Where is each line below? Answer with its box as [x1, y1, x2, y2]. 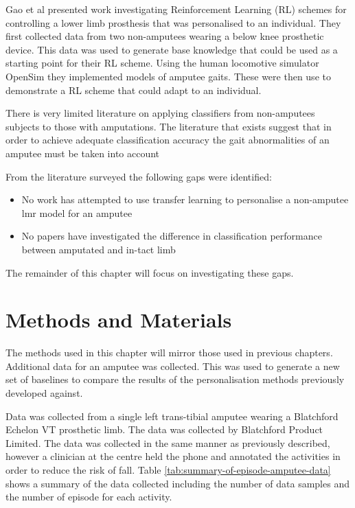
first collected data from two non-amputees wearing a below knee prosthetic [5, 29, 324, 43]
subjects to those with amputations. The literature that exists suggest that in [5, 119, 332, 133]
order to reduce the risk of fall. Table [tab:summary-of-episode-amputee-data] [5, 462, 331, 476]
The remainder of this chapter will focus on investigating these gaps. [5, 265, 294, 279]
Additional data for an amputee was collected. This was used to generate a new [5, 358, 340, 373]
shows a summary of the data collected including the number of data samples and [5, 476, 350, 490]
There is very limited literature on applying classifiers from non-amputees [5, 106, 315, 120]
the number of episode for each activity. [5, 489, 172, 504]
